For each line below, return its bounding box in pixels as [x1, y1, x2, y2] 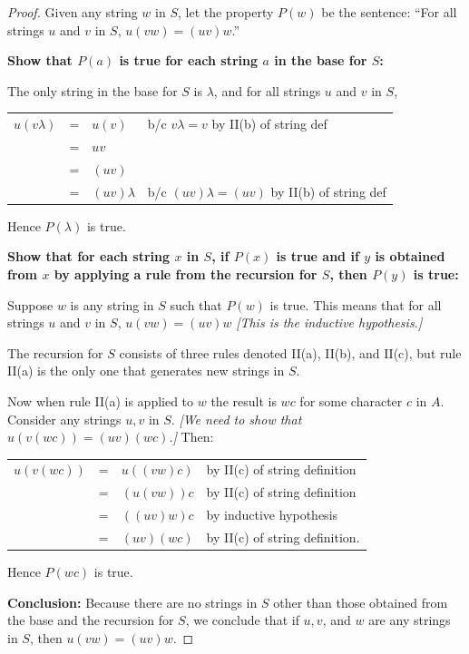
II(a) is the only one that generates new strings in [7, 361, 285, 380]
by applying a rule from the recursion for [54, 264, 318, 283]
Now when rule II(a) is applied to [7, 391, 194, 410]
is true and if [276, 247, 359, 266]
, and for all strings [213, 81, 321, 100]
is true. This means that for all [269, 295, 442, 314]
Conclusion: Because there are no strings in [7, 592, 258, 611]
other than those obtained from [273, 592, 448, 611]
